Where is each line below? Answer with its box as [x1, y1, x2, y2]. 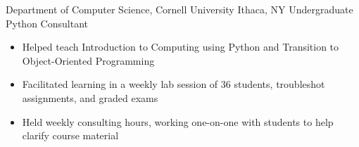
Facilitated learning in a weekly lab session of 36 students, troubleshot [22, 77, 325, 91]
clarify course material [22, 128, 119, 143]
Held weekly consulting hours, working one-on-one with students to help [22, 114, 334, 129]
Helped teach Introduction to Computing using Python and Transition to [22, 39, 339, 54]
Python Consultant [6, 15, 88, 30]
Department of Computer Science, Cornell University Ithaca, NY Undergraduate [6, 2, 353, 16]
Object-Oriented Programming [22, 53, 155, 68]
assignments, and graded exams [22, 90, 158, 105]
